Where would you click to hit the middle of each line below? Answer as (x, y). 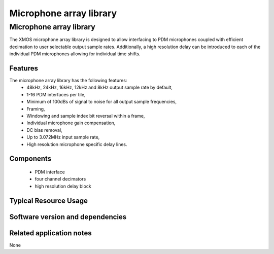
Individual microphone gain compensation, (71, 123)
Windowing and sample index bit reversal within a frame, (86, 116)
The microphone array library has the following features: (68, 81)
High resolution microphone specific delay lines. (77, 144)
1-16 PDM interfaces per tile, (56, 94)
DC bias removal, (45, 130)
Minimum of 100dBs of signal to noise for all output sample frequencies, (102, 102)
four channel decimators (60, 179)
